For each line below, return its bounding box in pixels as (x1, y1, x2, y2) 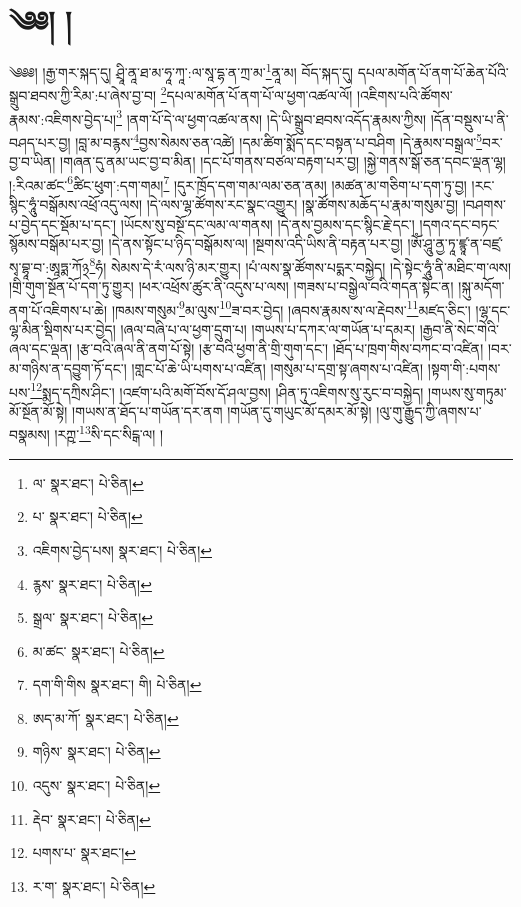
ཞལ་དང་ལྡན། (9, 338, 73, 359)
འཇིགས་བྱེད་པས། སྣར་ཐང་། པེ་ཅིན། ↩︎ (32, 539, 212, 560)
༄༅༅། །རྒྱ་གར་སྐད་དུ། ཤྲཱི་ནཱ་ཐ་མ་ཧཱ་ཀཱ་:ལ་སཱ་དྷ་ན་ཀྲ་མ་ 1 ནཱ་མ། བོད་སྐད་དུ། (9, 59, 354, 82)
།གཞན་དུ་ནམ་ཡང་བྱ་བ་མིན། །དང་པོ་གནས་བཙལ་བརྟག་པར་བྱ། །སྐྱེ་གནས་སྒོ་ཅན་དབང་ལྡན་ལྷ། (60, 151, 506, 172)
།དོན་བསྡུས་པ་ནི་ (430, 108, 509, 129)
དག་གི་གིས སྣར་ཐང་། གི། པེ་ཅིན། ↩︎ (32, 674, 202, 695)
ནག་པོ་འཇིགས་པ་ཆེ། (9, 299, 108, 320)
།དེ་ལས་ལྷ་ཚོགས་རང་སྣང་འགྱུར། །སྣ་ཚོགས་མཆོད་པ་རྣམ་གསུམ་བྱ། (146, 193, 458, 214)
